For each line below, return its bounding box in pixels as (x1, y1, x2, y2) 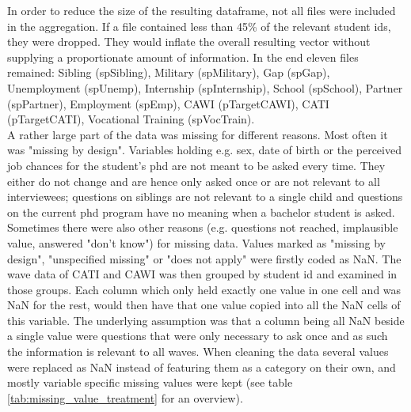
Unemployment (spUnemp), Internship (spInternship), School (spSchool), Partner (7, 79, 403, 96)
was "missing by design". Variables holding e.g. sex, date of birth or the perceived (7, 142, 401, 158)
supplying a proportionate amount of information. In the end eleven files (7, 48, 359, 65)
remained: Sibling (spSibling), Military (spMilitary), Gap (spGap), (7, 64, 330, 81)
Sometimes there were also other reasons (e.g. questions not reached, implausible (7, 219, 398, 236)
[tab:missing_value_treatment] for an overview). (7, 389, 243, 406)
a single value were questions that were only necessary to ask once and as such (7, 327, 388, 344)
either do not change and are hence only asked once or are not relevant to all (7, 172, 380, 189)
